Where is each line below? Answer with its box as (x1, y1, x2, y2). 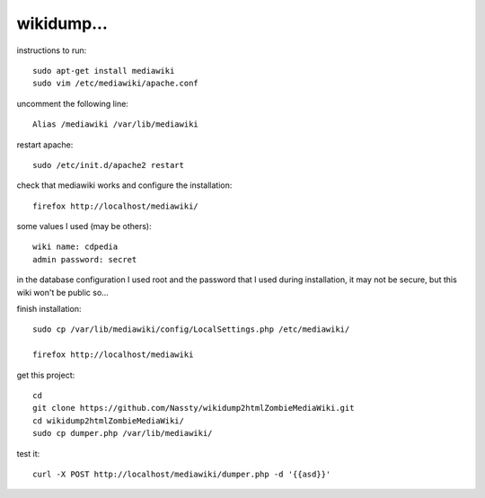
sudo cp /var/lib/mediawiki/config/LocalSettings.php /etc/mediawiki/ (32, 325, 350, 334)
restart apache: (16, 139, 74, 150)
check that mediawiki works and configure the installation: (16, 180, 233, 191)
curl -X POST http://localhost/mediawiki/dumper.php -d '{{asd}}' (32, 468, 331, 479)
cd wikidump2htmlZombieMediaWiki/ (32, 415, 184, 426)
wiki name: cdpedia (32, 242, 119, 252)
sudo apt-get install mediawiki (32, 66, 175, 76)
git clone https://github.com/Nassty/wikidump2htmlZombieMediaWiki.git (32, 403, 355, 414)
